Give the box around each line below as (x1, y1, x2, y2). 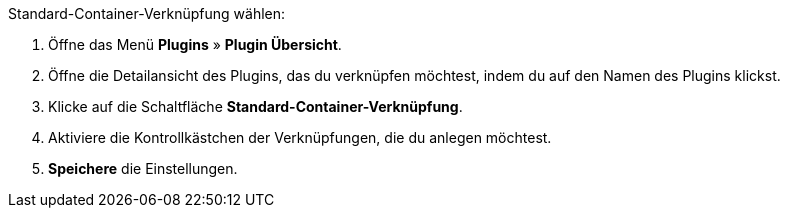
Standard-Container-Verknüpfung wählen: (8, 5, 286, 22)
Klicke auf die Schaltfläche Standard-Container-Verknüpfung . (48, 98, 463, 115)
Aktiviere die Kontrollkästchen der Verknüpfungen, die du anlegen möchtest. (48, 129, 552, 146)
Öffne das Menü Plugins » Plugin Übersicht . (48, 36, 342, 53)
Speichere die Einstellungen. (48, 160, 238, 177)
